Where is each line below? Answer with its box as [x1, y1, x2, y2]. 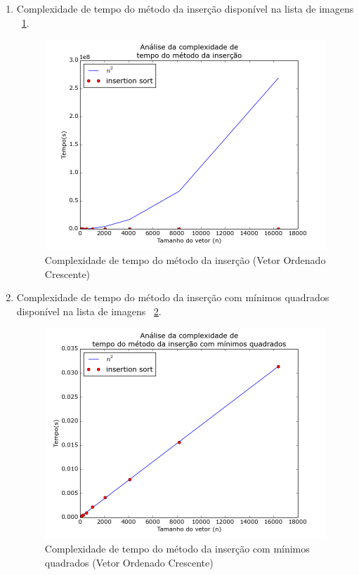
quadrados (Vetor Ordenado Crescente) [44, 555, 214, 569]
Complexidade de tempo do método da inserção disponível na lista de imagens [16, 1, 354, 15]
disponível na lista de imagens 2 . [16, 303, 162, 318]
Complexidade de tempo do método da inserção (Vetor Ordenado [44, 252, 326, 267]
